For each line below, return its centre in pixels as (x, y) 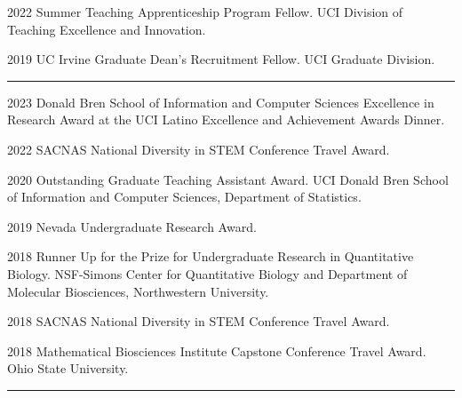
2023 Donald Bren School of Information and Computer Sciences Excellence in (221, 102)
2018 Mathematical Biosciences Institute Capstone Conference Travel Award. (217, 350)
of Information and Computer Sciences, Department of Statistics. (184, 197)
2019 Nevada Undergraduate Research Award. (132, 226)
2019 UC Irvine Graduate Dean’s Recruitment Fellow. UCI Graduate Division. (221, 59)
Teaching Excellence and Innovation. (107, 29)
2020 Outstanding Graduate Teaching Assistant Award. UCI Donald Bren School (228, 179)
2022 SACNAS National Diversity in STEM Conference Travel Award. (199, 149)
